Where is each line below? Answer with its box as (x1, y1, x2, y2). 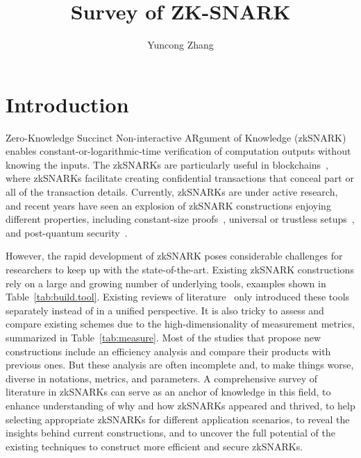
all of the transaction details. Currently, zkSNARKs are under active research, (6, 185, 338, 199)
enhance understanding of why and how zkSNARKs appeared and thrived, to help (6, 398, 355, 412)
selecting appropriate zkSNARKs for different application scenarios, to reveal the (6, 412, 350, 426)
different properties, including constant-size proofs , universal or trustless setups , (6, 212, 355, 226)
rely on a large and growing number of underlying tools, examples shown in (6, 275, 326, 290)
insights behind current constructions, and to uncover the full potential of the (6, 425, 335, 440)
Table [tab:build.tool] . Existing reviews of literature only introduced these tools (6, 289, 350, 304)
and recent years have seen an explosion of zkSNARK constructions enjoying (6, 198, 331, 212)
